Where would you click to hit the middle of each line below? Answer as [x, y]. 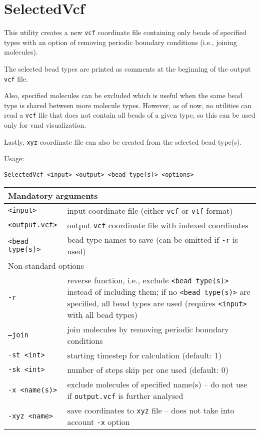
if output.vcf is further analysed [125, 395]
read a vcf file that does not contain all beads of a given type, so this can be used [130, 115]
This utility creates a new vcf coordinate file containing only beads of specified [125, 32]
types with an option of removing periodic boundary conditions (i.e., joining [120, 42]
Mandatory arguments [53, 195]
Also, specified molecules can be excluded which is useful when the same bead [123, 95]
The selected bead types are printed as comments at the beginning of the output [127, 68]
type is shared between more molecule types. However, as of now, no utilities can [128, 105]
